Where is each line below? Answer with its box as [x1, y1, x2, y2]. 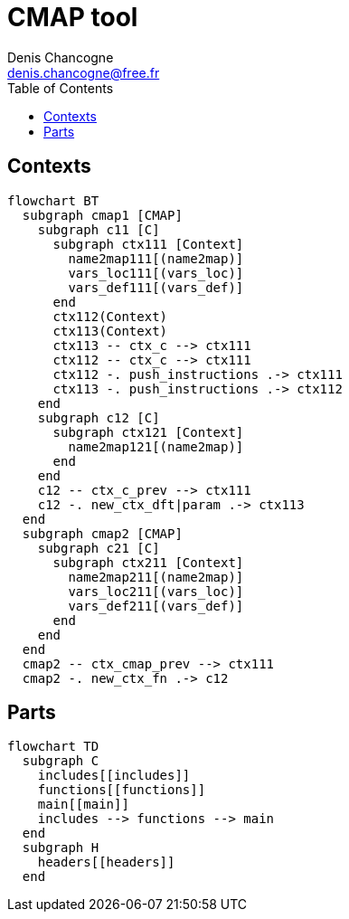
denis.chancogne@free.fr [7, 64, 160, 81]
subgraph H [22, 840, 99, 856]
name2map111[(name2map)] [68, 251, 244, 266]
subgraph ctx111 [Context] [52, 236, 244, 251]
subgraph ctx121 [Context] [52, 424, 244, 440]
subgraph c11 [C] [37, 222, 160, 237]
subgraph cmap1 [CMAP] [22, 207, 183, 223]
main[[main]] [37, 797, 129, 812]
